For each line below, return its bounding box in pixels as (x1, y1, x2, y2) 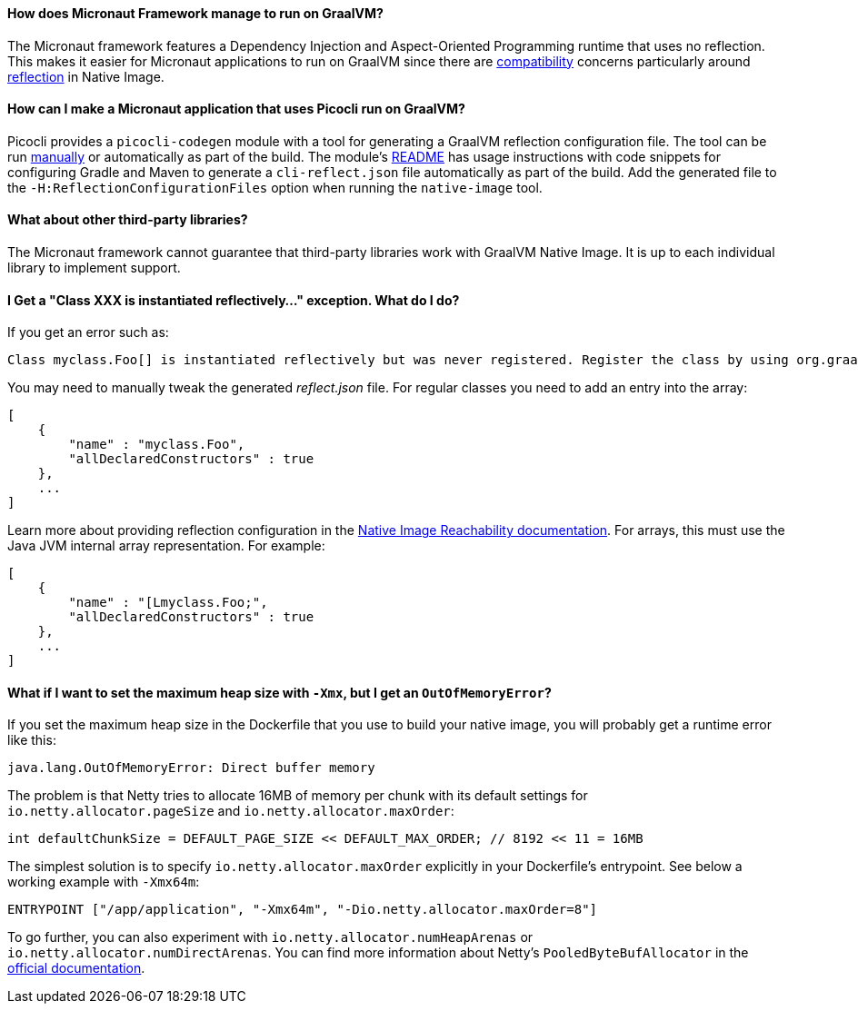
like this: (7, 732, 56, 748)
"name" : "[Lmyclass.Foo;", (68, 595, 268, 610)
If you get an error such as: (7, 324, 169, 341)
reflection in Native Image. (7, 68, 165, 84)
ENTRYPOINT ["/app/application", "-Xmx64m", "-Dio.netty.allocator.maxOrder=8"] (7, 902, 598, 917)
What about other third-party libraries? (7, 212, 248, 228)
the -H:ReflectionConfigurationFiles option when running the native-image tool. (7, 179, 543, 195)
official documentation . (7, 960, 145, 976)
